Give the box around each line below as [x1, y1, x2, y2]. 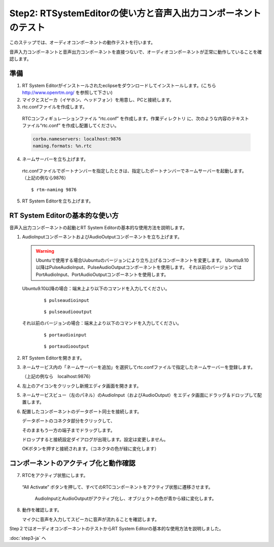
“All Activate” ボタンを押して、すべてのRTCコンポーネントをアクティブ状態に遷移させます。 [22, 484, 213, 490]
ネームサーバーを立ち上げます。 [22, 156, 89, 162]
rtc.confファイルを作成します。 [22, 104, 87, 110]
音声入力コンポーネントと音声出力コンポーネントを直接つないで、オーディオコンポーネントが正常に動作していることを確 [9, 49, 262, 55]
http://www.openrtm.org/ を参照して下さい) [22, 89, 113, 96]
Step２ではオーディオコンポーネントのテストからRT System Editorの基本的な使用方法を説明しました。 [9, 526, 224, 532]
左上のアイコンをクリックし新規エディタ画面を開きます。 [22, 383, 142, 389]
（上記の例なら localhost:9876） [22, 373, 93, 380]
